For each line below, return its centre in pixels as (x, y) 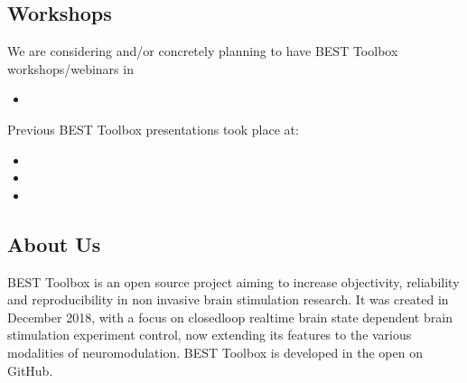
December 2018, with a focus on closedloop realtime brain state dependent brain (230, 317)
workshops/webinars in (70, 68)
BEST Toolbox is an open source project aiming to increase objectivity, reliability (233, 281)
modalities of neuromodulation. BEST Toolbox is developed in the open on (215, 352)
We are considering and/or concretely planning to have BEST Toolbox (203, 51)
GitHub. (30, 370)
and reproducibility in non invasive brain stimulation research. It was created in (228, 299)
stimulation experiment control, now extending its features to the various (210, 335)
